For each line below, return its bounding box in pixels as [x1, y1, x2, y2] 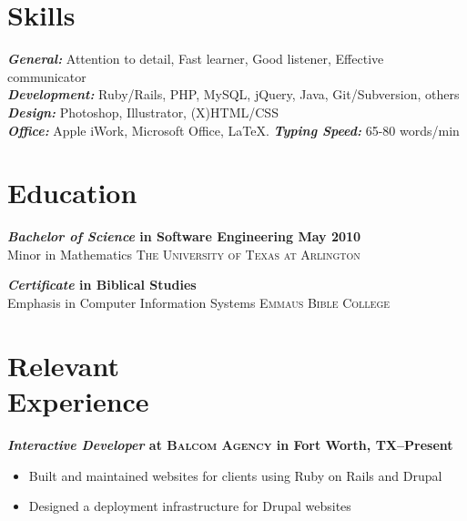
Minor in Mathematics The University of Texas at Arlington [7, 244, 360, 263]
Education [7, 174, 137, 211]
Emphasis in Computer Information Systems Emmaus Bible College [7, 293, 391, 312]
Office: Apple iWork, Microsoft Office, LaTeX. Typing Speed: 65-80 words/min [7, 120, 460, 139]
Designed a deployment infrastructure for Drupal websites [28, 496, 351, 516]
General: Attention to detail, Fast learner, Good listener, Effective [7, 49, 384, 68]
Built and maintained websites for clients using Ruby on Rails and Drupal [28, 465, 442, 485]
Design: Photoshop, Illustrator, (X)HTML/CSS [7, 102, 279, 121]
